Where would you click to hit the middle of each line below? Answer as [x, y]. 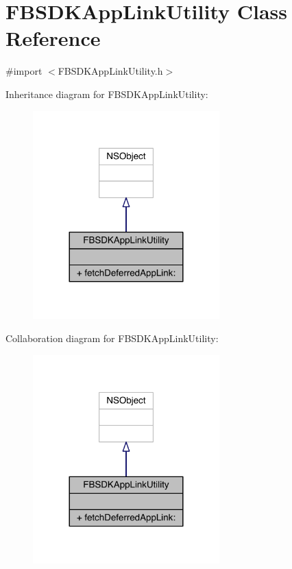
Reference [53, 38]
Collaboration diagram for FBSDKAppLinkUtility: [112, 338]
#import [24, 71]
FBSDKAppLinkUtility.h [110, 71]
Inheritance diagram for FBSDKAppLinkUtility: [107, 94]
